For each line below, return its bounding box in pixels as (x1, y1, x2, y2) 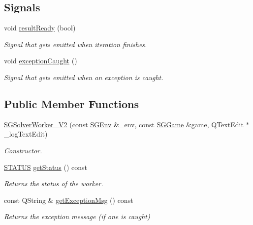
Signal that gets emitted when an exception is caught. (4, 72, 163, 82)
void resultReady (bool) (4, 23, 76, 33)
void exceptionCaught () (4, 56, 77, 66)
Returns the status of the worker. (4, 178, 103, 189)
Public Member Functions (4, 96, 139, 111)
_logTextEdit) (4, 129, 48, 139)
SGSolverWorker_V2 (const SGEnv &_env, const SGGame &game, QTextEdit (4, 119, 244, 129)
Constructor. (4, 145, 42, 155)
